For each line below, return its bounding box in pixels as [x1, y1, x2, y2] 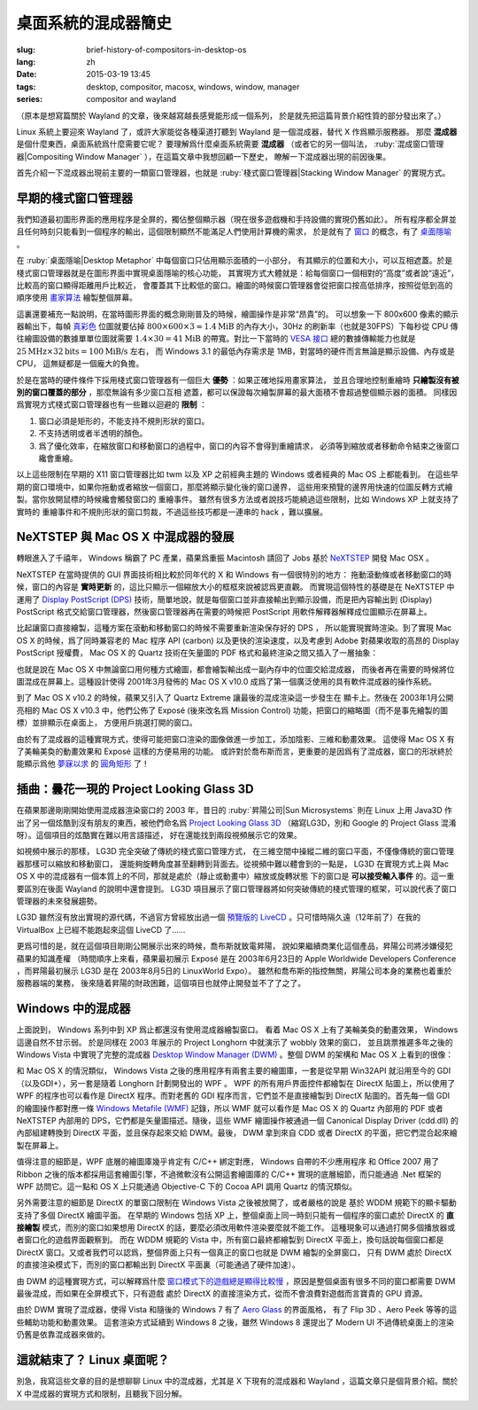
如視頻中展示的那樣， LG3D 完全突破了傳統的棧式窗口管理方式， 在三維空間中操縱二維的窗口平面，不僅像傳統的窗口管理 [16, 846, 455, 857]
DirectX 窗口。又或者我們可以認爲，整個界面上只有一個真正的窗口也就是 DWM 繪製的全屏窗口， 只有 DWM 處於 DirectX [16, 1247, 452, 1257]
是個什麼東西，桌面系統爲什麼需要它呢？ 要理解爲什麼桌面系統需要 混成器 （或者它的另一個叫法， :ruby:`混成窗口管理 [16, 138, 444, 150]
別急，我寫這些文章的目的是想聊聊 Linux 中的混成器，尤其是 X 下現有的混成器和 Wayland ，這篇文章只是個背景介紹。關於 [16, 1375, 459, 1387]
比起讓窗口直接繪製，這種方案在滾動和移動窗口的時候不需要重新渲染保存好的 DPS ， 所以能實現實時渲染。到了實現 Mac [16, 623, 452, 633]
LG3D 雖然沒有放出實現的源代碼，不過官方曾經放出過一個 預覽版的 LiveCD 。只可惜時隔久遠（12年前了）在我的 [16, 912, 421, 922]
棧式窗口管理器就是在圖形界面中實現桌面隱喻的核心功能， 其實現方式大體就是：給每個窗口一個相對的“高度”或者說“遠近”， [16, 267, 459, 278]
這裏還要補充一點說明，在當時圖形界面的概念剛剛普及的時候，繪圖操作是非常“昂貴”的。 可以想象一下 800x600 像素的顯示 [16, 309, 459, 319]
